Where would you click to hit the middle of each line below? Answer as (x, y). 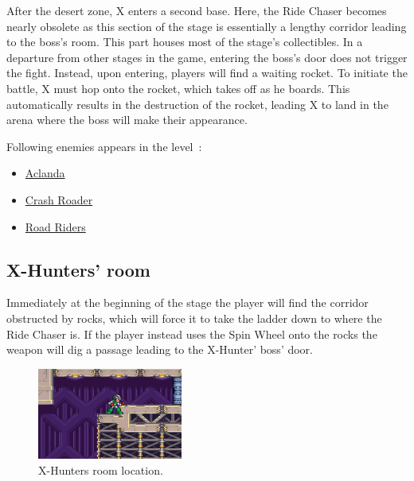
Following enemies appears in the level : (104, 146)
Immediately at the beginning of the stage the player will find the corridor (187, 303)
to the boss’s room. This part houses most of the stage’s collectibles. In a (185, 42)
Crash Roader (59, 199)
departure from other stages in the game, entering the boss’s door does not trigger (207, 57)
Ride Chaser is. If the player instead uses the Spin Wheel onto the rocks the (192, 334)
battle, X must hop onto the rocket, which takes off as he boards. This (178, 88)
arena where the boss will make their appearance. (127, 120)
